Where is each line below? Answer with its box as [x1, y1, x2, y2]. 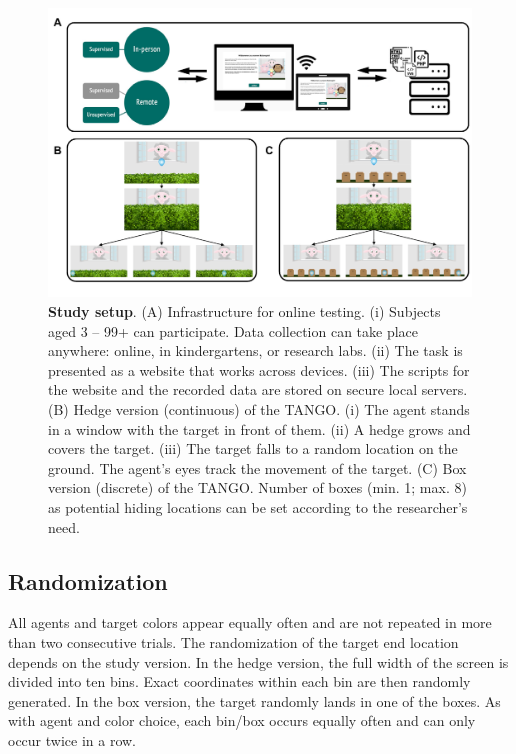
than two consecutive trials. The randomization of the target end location [8, 631, 459, 652]
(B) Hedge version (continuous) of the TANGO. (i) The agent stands [48, 398, 470, 419]
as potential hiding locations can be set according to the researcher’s [48, 496, 468, 517]
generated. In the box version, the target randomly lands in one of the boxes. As [8, 690, 501, 711]
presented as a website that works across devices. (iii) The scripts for [48, 359, 470, 380]
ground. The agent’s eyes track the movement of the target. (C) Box [48, 457, 467, 478]
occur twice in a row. [8, 729, 137, 750]
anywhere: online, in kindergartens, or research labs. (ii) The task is [48, 340, 463, 361]
